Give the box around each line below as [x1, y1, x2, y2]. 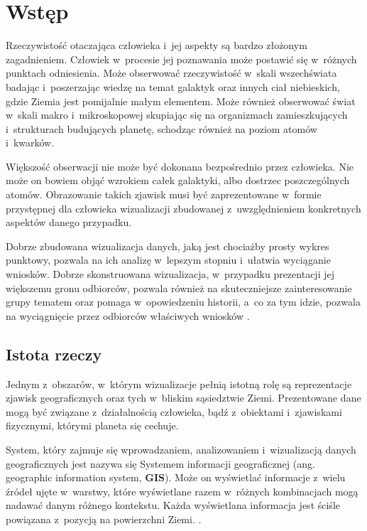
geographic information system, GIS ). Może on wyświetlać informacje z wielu [6, 470, 346, 485]
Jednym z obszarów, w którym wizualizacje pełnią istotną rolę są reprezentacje [6, 376, 352, 391]
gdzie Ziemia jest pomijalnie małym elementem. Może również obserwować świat [6, 93, 356, 108]
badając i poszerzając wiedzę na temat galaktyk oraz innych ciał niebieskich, [6, 79, 340, 94]
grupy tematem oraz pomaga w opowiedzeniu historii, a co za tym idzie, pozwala [6, 294, 361, 309]
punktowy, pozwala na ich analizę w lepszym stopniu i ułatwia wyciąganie [6, 252, 331, 267]
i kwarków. [6, 135, 55, 150]
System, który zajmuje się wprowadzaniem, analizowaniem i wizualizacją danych [6, 441, 356, 456]
